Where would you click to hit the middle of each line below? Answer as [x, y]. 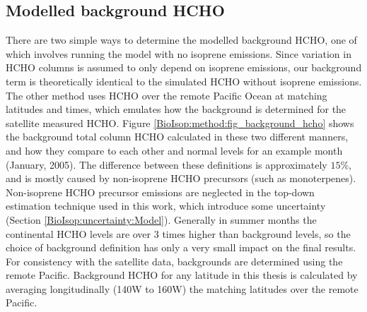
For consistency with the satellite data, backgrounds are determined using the [174, 261]
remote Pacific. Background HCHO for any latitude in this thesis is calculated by [182, 275]
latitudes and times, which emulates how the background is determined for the [176, 109]
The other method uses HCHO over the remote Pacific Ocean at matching [167, 95]
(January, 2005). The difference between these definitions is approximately [167, 164]
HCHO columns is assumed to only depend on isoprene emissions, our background [184, 67]
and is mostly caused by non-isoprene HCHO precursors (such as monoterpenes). [181, 178]
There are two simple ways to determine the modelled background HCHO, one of [181, 40]
